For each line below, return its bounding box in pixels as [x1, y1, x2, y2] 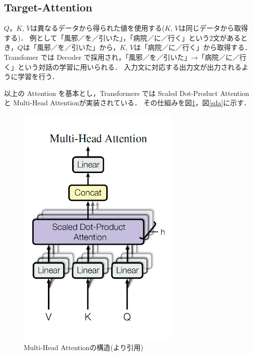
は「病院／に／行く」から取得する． [133, 42, 252, 52]
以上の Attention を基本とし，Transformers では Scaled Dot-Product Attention [4, 88, 250, 98]
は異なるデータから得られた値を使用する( [30, 23, 165, 33]
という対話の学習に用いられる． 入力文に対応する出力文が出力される [17, 61, 242, 72]
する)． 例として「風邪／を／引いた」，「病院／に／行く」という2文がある [4, 32, 241, 43]
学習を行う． [17, 71, 59, 82]
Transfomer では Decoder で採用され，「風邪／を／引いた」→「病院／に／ [4, 51, 240, 62]
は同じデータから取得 [178, 23, 248, 33]
